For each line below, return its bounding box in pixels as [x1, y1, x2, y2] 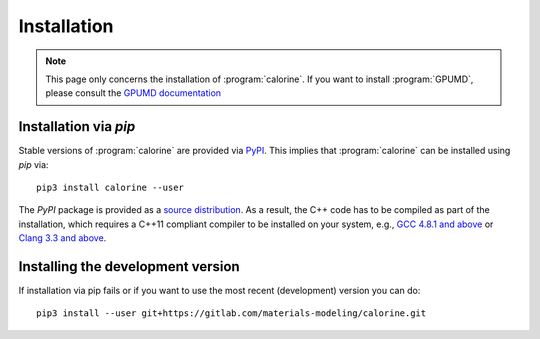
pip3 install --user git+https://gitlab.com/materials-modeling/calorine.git [36, 308, 427, 319]
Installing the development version [18, 258, 240, 275]
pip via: [18, 158, 49, 170]
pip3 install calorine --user [36, 182, 185, 194]
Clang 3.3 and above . [18, 232, 107, 244]
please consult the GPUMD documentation [45, 87, 222, 99]
